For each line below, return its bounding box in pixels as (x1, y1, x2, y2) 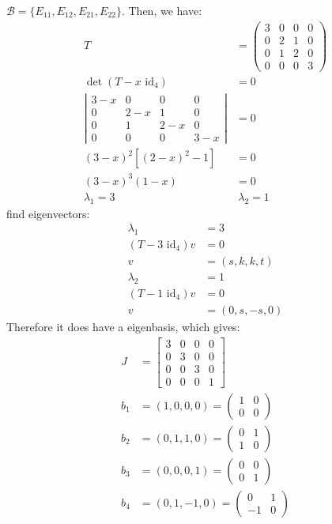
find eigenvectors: (6, 205, 90, 221)
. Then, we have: (121, 2, 202, 18)
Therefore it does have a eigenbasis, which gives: (6, 318, 240, 334)
